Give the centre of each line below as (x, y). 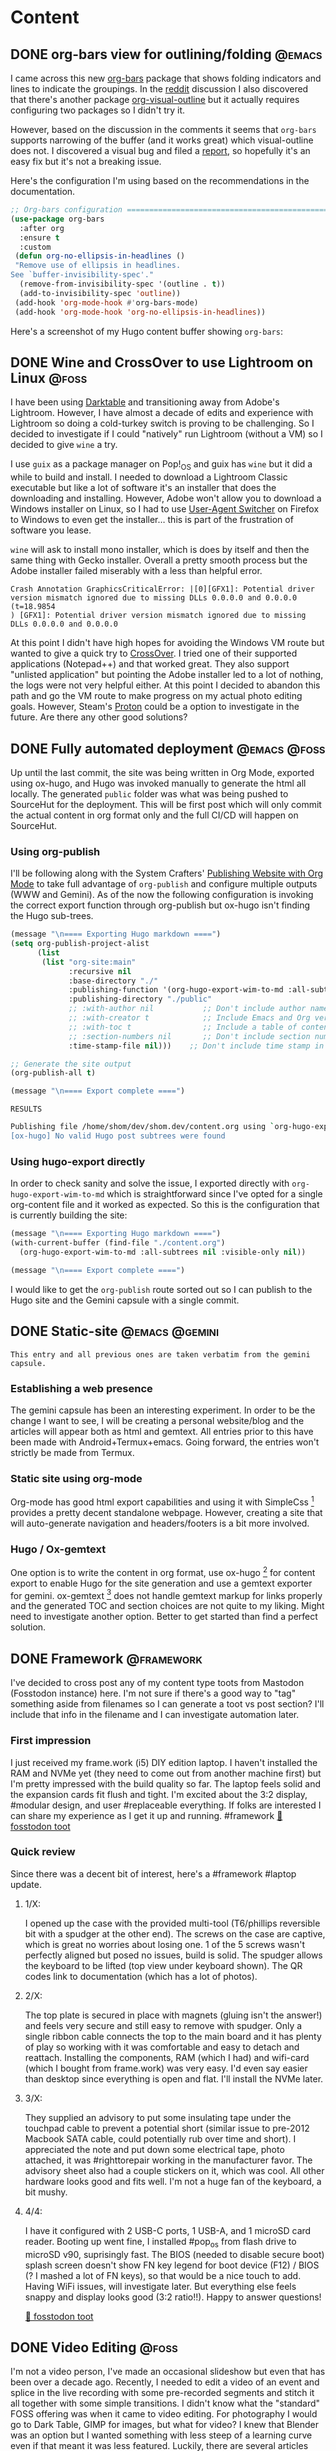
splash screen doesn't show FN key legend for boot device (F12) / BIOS (172, 2265)
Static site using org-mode (76, 1478)
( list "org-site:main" (89, 962)
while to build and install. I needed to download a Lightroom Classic (149, 477)
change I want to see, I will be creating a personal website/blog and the (157, 1420)
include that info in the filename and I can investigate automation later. (155, 1715)
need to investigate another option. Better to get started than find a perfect (164, 1617)
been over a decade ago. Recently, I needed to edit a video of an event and (165, 2382)
